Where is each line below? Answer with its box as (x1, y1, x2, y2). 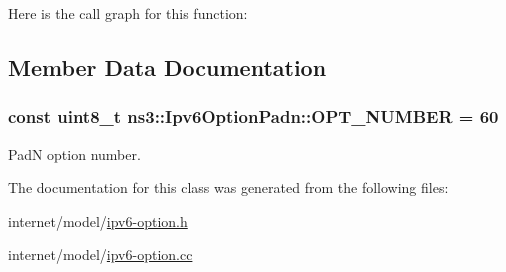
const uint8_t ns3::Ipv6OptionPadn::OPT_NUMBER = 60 (8, 104, 499, 129)
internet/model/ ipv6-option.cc (8, 244, 193, 265)
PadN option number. (8, 143, 141, 164)
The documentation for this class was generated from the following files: (8, 177, 449, 198)
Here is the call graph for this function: (8, 3, 248, 23)
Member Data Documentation (8, 51, 327, 82)
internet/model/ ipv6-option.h (8, 210, 188, 231)
